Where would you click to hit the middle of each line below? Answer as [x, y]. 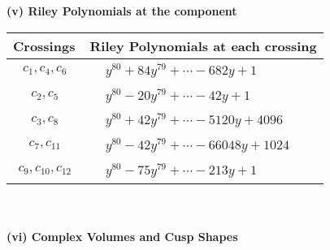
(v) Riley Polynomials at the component [122, 11]
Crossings [44, 45]
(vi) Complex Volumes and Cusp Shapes [122, 237]
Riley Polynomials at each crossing [203, 45]
